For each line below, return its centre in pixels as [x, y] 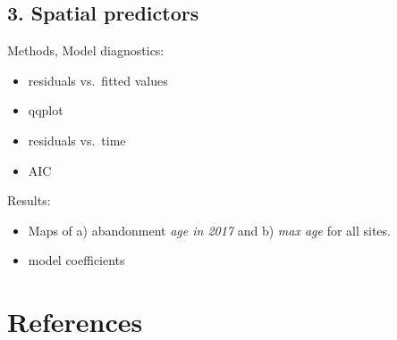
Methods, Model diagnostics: [86, 50]
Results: [29, 200]
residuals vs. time [77, 140]
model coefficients [76, 260]
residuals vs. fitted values [98, 80]
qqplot [46, 110]
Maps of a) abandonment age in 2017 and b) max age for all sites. [209, 230]
